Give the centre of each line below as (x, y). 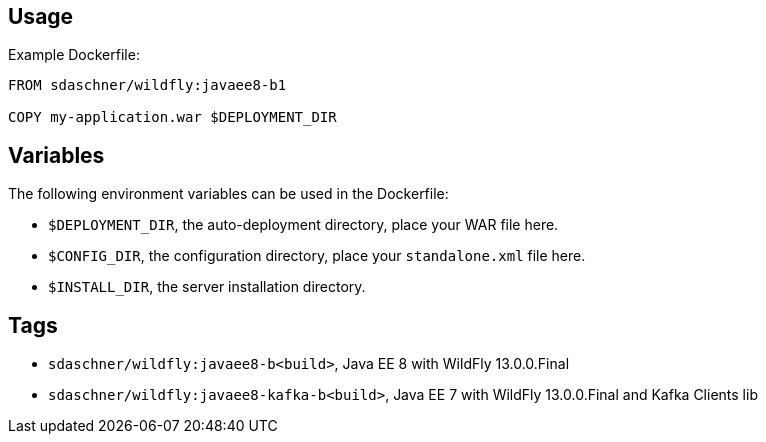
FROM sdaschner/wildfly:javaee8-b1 (147, 85)
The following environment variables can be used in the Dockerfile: (228, 194)
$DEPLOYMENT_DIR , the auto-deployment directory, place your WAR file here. (303, 225)
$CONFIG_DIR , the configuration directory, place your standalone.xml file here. (317, 256)
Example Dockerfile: (74, 55)
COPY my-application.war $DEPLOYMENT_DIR (172, 117)
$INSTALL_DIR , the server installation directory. (207, 287)
